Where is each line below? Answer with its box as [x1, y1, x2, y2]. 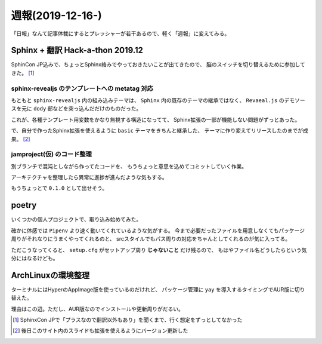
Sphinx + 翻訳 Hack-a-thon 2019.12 [11, 45, 143, 56]
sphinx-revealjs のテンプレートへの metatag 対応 [11, 84, 153, 93]
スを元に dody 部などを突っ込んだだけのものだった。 [11, 105, 142, 112]
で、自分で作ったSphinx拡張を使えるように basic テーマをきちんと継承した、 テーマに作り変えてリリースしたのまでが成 [11, 127, 308, 134]
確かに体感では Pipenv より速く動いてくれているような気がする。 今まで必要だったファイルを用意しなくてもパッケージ [11, 227, 305, 234]
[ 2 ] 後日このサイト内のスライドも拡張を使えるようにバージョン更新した [13, 327, 188, 334]
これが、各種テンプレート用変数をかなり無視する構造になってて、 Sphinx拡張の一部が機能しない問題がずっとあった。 [11, 116, 301, 123]
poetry [11, 200, 37, 210]
